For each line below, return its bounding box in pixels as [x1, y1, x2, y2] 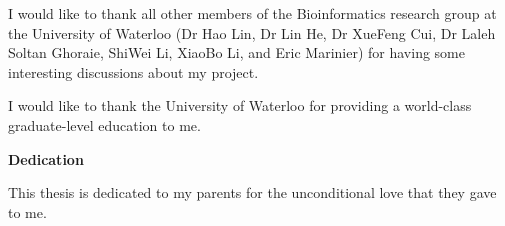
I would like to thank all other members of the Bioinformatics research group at [8, 3, 497, 23]
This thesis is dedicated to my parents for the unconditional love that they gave [8, 182, 497, 203]
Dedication [8, 148, 84, 169]
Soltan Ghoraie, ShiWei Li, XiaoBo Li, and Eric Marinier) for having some [8, 42, 465, 63]
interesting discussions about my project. [8, 61, 259, 82]
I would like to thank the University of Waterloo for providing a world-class [8, 95, 472, 116]
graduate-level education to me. [8, 114, 201, 135]
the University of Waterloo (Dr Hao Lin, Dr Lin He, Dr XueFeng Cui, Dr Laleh [8, 22, 496, 43]
